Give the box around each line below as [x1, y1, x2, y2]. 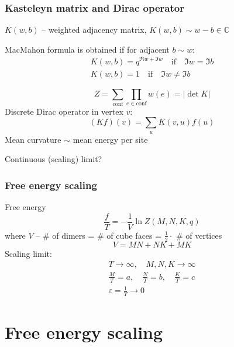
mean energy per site [73, 133, 148, 145]
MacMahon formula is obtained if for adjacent [5, 43, 170, 55]
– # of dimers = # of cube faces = [36, 229, 162, 241]
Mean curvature [5, 133, 61, 145]
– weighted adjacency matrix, [42, 23, 147, 36]
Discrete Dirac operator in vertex [5, 105, 123, 117]
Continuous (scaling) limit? [5, 153, 102, 165]
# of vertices [175, 229, 222, 241]
